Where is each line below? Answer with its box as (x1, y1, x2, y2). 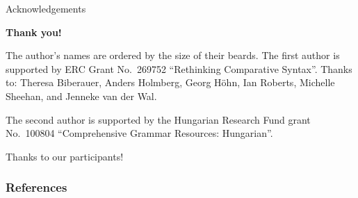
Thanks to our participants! (6, 149, 124, 163)
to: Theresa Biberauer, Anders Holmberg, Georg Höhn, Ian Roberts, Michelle (6, 75, 335, 90)
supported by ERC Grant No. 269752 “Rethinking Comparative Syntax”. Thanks (6, 61, 352, 76)
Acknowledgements (6, 1, 86, 15)
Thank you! (6, 24, 62, 39)
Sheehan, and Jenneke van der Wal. (6, 88, 157, 103)
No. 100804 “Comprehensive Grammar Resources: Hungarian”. (6, 126, 273, 140)
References (6, 179, 67, 196)
